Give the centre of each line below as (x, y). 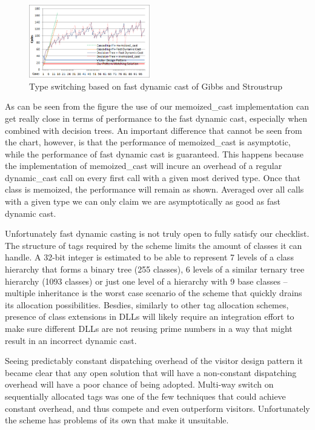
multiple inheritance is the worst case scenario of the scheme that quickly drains (154, 293)
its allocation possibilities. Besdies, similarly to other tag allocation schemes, (147, 304)
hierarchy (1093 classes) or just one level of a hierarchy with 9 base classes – (146, 281)
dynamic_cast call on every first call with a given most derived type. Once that (153, 177)
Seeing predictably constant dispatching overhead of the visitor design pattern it (154, 361)
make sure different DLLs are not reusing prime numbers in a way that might (149, 328)
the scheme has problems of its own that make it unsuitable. (117, 420)
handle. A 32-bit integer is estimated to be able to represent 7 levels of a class (149, 257)
